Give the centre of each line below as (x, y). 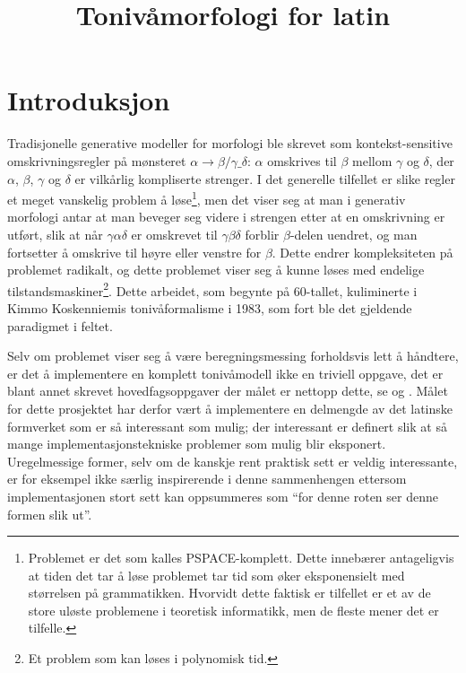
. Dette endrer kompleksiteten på (362, 252)
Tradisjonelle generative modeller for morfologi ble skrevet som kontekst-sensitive (230, 143)
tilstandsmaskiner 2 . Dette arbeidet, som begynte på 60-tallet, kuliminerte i (212, 289)
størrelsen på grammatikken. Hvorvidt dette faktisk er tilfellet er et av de (229, 593)
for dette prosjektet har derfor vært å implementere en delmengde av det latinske (230, 408)
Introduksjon (89, 100)
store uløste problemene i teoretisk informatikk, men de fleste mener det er (233, 610)
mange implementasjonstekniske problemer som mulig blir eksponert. (197, 444)
